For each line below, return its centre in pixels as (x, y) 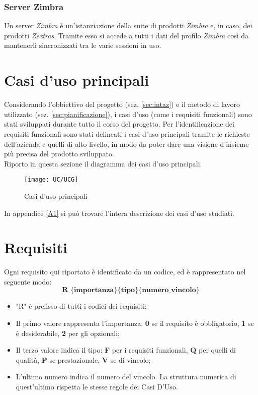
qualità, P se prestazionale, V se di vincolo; (83, 359)
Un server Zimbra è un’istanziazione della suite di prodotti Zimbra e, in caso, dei (128, 25)
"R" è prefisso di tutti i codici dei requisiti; (81, 306)
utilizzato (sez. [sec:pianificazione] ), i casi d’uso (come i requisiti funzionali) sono (128, 114)
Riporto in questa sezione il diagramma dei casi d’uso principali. (103, 163)
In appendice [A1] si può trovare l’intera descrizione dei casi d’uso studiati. (119, 213)
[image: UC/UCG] (51, 180)
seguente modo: (28, 281)
